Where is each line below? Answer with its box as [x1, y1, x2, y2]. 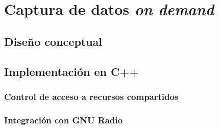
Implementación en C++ [4, 63, 139, 79]
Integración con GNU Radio [4, 113, 123, 126]
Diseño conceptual [4, 33, 103, 49]
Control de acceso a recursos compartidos [4, 90, 179, 102]
